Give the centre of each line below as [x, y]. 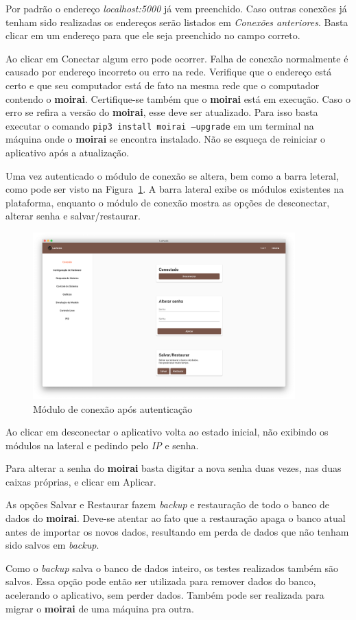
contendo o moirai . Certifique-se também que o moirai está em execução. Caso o [178, 98]
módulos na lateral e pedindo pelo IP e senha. [102, 445]
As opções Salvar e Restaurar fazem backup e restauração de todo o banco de [167, 504]
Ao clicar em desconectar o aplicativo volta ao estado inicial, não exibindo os [167, 432]
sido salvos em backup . [52, 545]
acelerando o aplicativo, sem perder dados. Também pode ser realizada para [165, 595]
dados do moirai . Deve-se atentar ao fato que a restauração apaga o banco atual [176, 518]
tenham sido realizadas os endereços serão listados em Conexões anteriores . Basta [177, 22]
